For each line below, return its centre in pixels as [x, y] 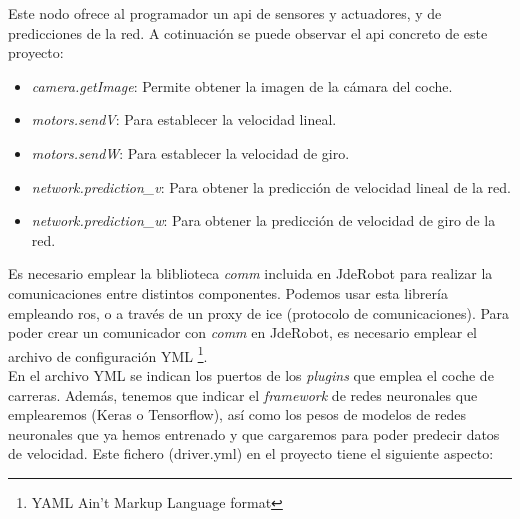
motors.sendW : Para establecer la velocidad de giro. [190, 152]
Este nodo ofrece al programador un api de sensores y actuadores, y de [225, 13]
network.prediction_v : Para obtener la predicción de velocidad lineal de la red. [271, 186]
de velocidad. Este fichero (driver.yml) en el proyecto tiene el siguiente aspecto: [251, 453]
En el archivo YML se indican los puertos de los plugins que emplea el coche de [251, 374]
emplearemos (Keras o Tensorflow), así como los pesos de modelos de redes [237, 414]
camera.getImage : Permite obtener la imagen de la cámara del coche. [242, 85]
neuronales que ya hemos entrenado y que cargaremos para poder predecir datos [254, 433]
